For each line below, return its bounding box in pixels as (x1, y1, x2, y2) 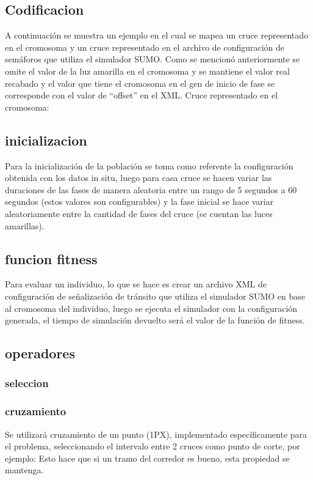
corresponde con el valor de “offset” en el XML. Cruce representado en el (5, 89, 278, 102)
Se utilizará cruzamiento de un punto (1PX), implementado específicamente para (5, 427, 308, 440)
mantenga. (5, 463, 44, 476)
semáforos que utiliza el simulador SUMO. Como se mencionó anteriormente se (5, 53, 300, 65)
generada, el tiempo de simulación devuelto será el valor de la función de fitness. (5, 314, 305, 327)
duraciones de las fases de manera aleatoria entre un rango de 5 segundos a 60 (5, 183, 297, 196)
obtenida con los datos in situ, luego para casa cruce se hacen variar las (5, 171, 272, 184)
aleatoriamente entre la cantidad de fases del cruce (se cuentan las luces (5, 207, 273, 220)
